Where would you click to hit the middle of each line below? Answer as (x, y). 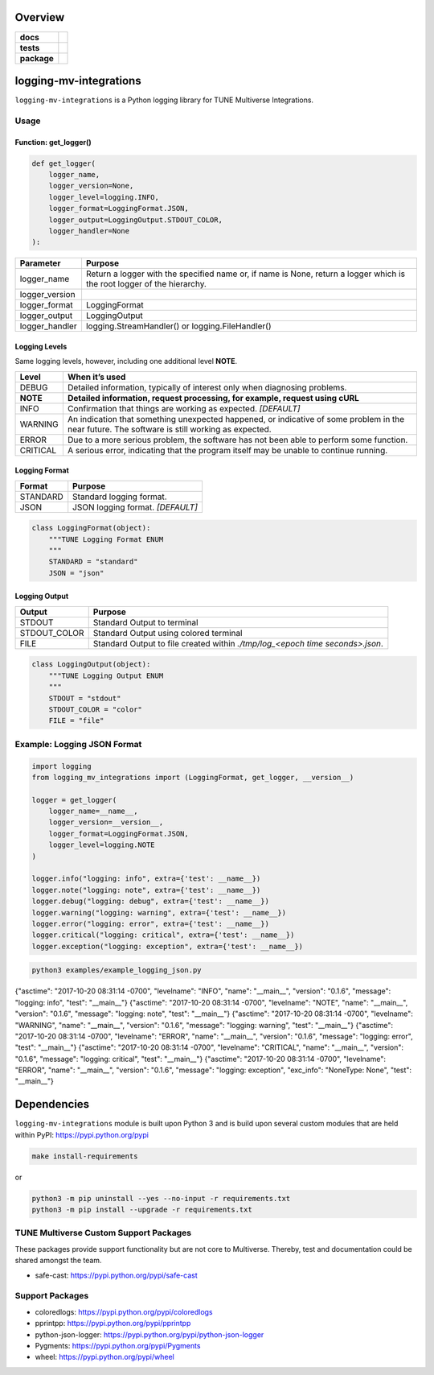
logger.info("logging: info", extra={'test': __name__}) (146, 879)
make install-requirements (85, 1156)
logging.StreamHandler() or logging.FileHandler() (179, 326)
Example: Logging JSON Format (78, 744)
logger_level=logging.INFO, (104, 197)
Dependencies (52, 1104)
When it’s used (96, 377)
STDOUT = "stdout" (85, 698)
